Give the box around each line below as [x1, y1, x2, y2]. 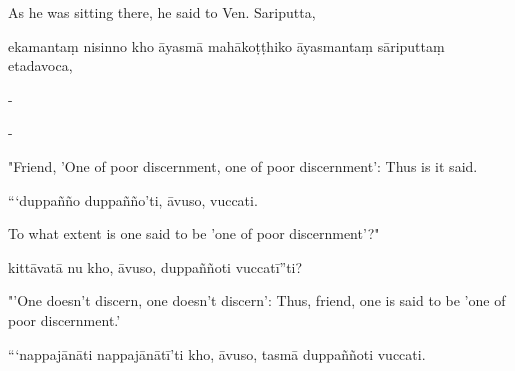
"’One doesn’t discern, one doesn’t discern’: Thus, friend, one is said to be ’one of [8, 290, 506, 311]
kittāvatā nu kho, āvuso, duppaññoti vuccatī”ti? [8, 256, 303, 277]
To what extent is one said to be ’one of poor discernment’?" [8, 223, 380, 244]
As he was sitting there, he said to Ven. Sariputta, [8, 2, 316, 22]
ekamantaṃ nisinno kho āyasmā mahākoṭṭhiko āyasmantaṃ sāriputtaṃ [8, 35, 445, 56]
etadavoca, [8, 55, 73, 76]
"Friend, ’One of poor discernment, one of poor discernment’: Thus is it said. [8, 155, 478, 176]
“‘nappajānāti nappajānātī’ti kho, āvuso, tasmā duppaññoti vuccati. [8, 343, 426, 364]
